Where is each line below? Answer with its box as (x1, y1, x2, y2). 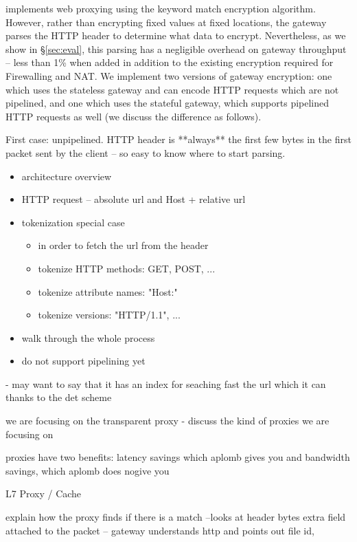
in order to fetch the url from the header (38, 238, 209, 252)
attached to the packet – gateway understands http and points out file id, (5, 523, 314, 537)
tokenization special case (21, 215, 125, 229)
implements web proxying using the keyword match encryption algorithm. (5, 1, 316, 15)
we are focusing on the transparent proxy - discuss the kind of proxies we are (5, 413, 330, 428)
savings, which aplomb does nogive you (5, 463, 170, 477)
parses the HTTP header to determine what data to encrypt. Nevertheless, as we (5, 28, 346, 43)
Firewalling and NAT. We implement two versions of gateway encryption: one (5, 68, 332, 83)
